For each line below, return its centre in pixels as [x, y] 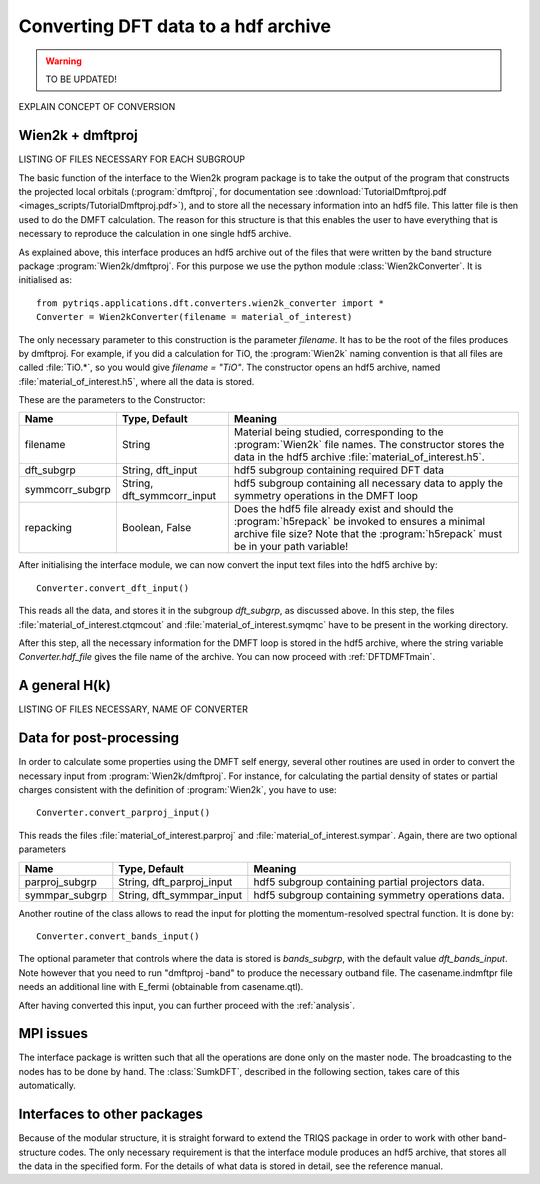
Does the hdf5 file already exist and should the [343, 509]
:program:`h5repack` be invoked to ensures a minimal [359, 522]
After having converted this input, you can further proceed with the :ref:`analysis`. [186, 1005]
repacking [48, 528]
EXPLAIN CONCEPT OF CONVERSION [97, 107]
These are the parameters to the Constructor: [112, 400]
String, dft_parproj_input [175, 882]
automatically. [47, 1086]
